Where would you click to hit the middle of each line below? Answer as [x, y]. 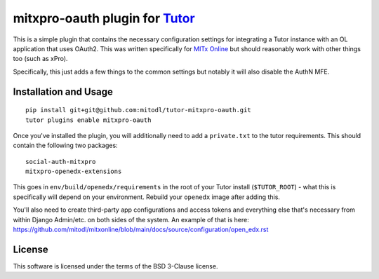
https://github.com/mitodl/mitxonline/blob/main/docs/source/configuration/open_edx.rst [141, 230]
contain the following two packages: [66, 145]
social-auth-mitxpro [61, 162]
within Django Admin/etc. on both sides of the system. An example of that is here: [131, 219]
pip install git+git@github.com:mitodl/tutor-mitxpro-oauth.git [139, 110]
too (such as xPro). [40, 59]
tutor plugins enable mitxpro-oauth [88, 120]
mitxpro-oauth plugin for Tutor [104, 18]
